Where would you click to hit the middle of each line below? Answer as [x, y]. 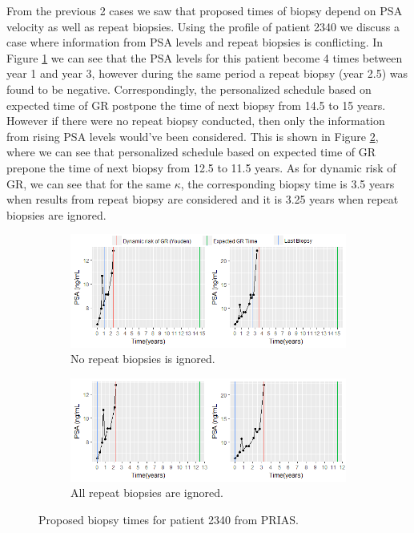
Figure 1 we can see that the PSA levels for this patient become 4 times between [205, 57]
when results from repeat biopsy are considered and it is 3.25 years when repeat [203, 199]
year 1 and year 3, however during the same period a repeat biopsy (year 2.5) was [207, 73]
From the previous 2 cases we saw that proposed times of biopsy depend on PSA [205, 10]
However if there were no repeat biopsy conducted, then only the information [196, 121]
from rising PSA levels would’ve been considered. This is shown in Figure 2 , [193, 136]
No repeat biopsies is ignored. [143, 359]
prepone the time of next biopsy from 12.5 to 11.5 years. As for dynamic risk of [201, 167]
